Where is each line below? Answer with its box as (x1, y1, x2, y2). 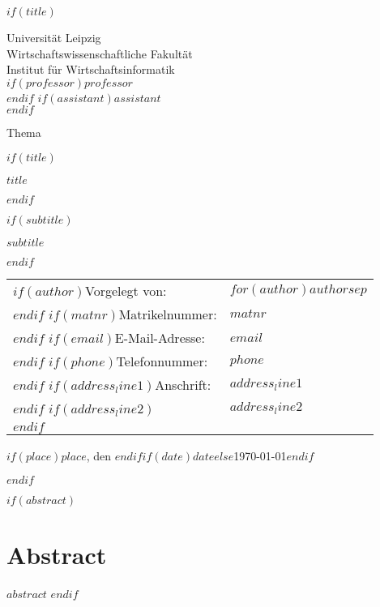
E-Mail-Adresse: (114, 327, 205, 347)
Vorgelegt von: (84, 280, 167, 300)
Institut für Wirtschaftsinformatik (6, 61, 175, 78)
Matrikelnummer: (118, 304, 217, 323)
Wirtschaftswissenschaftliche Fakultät (6, 45, 193, 62)
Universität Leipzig (6, 29, 101, 45)
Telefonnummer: (116, 351, 208, 370)
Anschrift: (155, 374, 211, 394)
